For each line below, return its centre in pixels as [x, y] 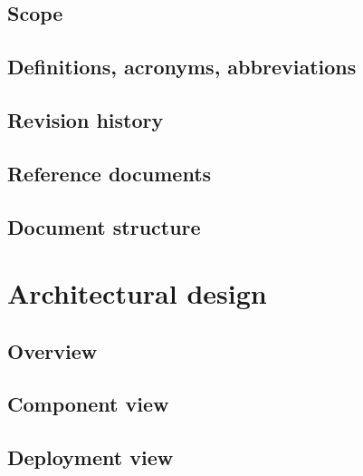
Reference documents [110, 173]
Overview [53, 350]
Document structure [104, 226]
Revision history [86, 119]
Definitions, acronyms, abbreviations [182, 67]
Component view [88, 404]
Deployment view [91, 457]
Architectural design [137, 293]
